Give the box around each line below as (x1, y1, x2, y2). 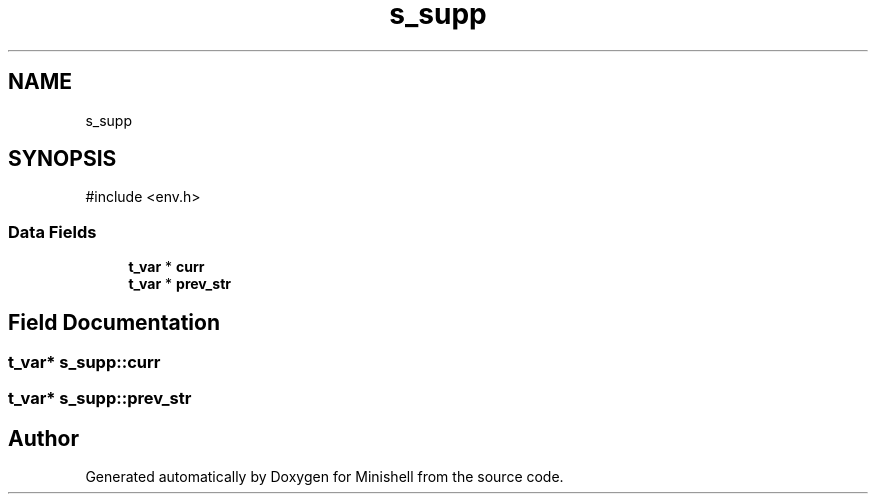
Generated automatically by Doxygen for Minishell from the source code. (85, 468, 564, 486)
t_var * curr (128, 258, 205, 276)
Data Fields (8, 221, 97, 242)
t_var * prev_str (128, 275, 231, 293)
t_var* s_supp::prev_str (8, 388, 192, 409)
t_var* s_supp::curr (8, 352, 161, 373)
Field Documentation (8, 309, 220, 335)
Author (8, 425, 79, 451)
